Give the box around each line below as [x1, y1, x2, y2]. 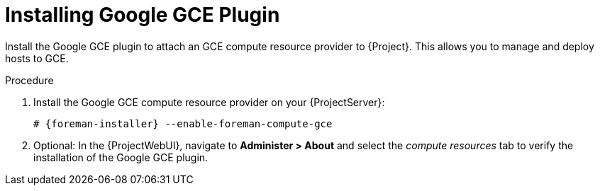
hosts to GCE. [5, 52, 69, 64]
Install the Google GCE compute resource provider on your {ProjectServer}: [33, 95, 385, 108]
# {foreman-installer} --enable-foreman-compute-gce [33, 117, 333, 129]
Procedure [5, 74, 54, 86]
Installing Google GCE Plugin [5, 3, 280, 27]
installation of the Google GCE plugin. [33, 151, 209, 163]
